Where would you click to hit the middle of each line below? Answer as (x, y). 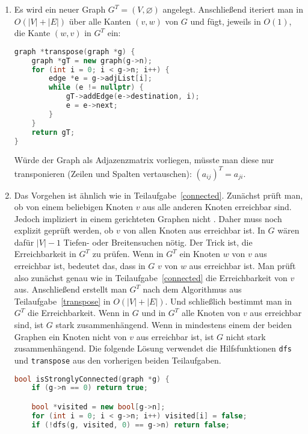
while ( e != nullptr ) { (96, 88)
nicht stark (246, 336)
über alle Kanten (100, 21)
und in (154, 313)
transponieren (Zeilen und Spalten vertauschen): (103, 173)
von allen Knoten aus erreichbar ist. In (194, 230)
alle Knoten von (211, 313)
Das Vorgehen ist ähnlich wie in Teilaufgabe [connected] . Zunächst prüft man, (159, 195)
